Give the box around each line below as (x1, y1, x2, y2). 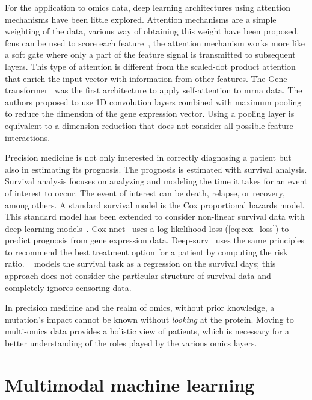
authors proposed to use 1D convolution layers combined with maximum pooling (5, 95, 302, 108)
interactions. (5, 131, 50, 143)
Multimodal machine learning (5, 372, 255, 396)
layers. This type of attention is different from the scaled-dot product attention (5, 60, 296, 72)
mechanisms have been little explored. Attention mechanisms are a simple (5, 13, 277, 25)
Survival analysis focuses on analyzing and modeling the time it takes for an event (5, 175, 308, 187)
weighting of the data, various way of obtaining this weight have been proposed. (5, 25, 299, 37)
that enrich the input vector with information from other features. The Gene (5, 72, 287, 84)
